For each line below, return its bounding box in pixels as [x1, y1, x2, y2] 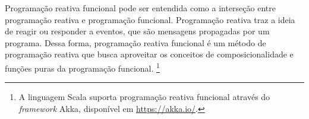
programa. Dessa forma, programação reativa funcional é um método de [5, 36, 266, 49]
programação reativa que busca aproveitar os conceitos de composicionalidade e [5, 48, 294, 60]
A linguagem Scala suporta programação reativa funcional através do [18, 91, 270, 103]
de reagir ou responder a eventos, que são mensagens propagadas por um [5, 25, 270, 37]
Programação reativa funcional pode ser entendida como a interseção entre [5, 2, 276, 14]
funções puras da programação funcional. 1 [5, 60, 160, 74]
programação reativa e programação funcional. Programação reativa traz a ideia [5, 13, 295, 25]
